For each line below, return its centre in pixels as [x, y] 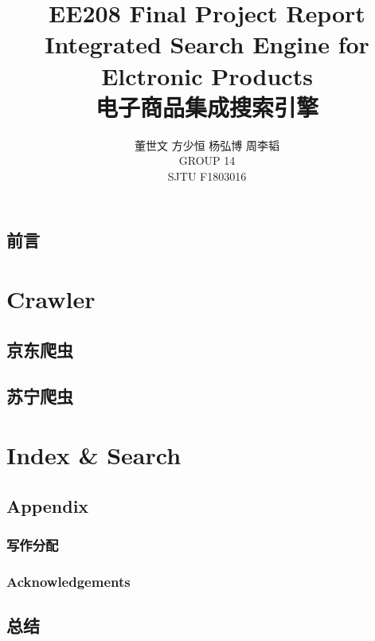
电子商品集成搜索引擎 [207, 106]
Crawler [51, 299]
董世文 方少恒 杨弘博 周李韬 [207, 145]
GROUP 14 [207, 160]
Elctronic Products [207, 75]
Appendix [48, 505]
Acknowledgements [68, 581]
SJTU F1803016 [207, 176]
